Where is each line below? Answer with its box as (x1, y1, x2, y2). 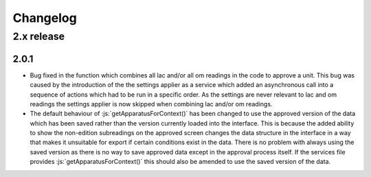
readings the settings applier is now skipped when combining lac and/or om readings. (30, 99, 273, 108)
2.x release (12, 30, 65, 43)
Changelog (12, 10, 77, 25)
